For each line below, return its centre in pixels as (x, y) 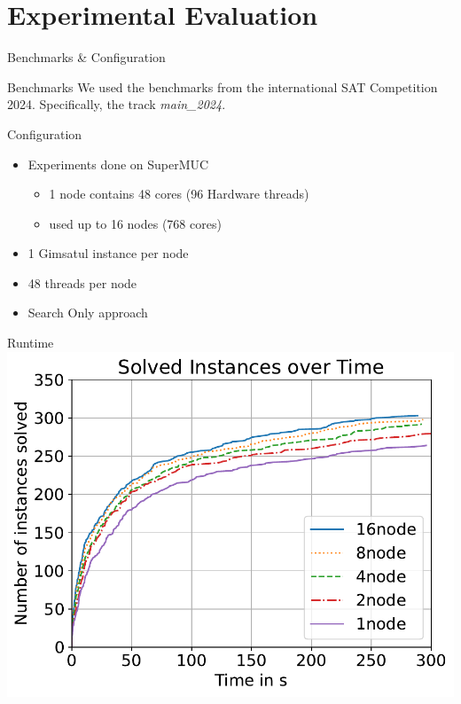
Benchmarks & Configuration (86, 57)
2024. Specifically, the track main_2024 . (117, 104)
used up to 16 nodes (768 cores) (135, 223)
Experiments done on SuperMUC (118, 164)
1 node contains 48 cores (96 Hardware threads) (179, 194)
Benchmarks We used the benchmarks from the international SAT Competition (223, 86)
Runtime (31, 343)
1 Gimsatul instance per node (108, 253)
